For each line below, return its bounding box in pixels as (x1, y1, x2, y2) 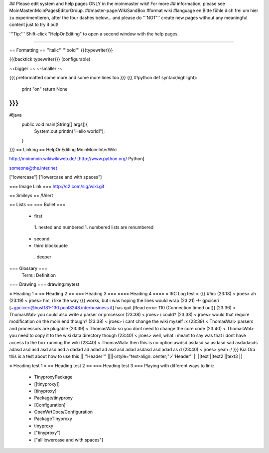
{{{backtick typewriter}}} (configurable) (9, 56, 91, 62)
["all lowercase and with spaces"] (34, 437, 104, 443)
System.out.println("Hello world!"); (34, 128, 105, 134)
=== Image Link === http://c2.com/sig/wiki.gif (9, 183, 105, 189)
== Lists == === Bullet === (9, 202, 66, 208)
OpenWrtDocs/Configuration (34, 409, 93, 415)
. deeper (34, 254, 52, 260)
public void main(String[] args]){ (21, 121, 88, 127)
